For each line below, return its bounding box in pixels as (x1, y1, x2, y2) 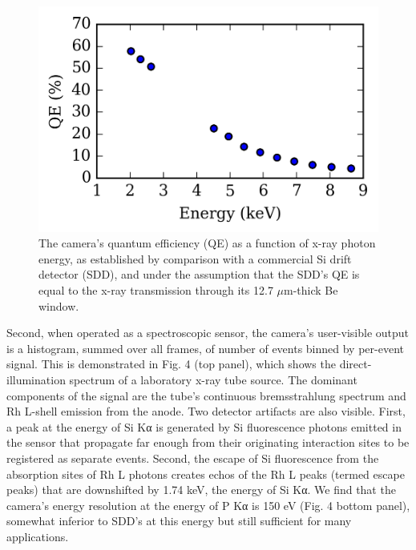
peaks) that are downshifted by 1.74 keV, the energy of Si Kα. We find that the (6, 481, 396, 498)
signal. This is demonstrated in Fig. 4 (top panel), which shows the (6, 355, 336, 372)
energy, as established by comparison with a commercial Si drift (38, 250, 352, 267)
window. (38, 297, 79, 314)
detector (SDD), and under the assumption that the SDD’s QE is (38, 266, 360, 283)
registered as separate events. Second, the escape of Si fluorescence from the (6, 449, 379, 466)
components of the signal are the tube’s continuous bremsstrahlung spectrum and (6, 387, 406, 403)
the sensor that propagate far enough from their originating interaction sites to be (6, 434, 410, 451)
